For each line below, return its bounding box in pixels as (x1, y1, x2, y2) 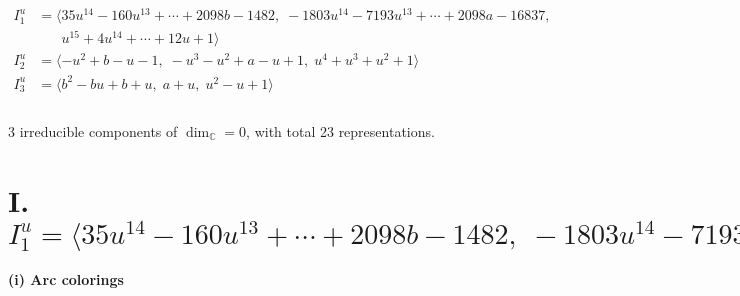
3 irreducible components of (8, 120, 178, 141)
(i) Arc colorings (8, 268, 124, 289)
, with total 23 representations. (246, 120, 435, 141)
